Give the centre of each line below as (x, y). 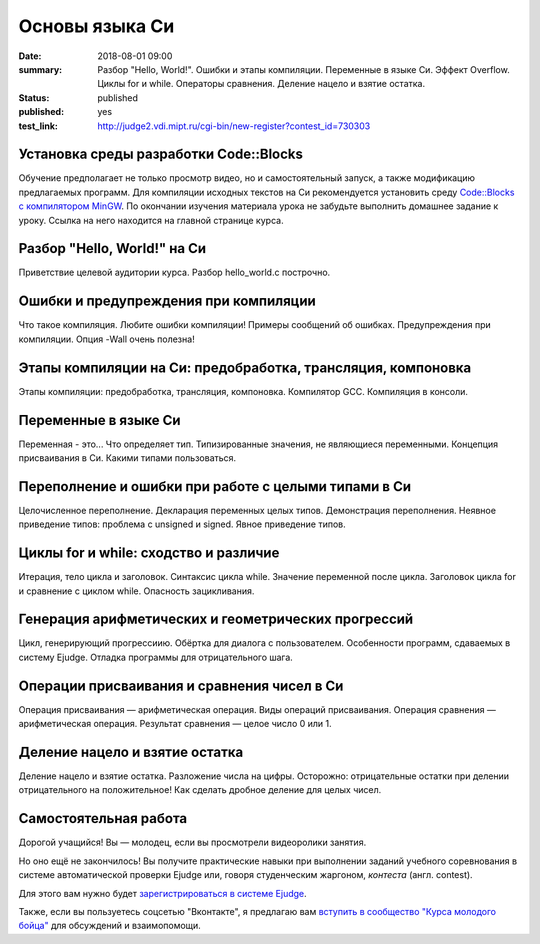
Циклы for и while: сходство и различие (149, 553)
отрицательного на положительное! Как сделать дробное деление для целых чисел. (200, 790)
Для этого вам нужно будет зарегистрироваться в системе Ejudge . (162, 893)
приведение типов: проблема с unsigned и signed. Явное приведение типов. (182, 524)
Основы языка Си (96, 26)
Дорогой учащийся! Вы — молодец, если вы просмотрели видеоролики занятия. (192, 842)
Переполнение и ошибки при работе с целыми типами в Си (215, 486)
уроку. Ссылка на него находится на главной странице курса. (151, 220)
